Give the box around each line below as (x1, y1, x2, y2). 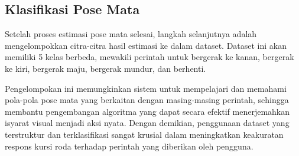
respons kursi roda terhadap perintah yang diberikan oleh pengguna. (5, 140, 253, 152)
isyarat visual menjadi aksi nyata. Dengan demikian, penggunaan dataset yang (5, 117, 290, 129)
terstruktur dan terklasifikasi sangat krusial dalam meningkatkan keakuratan (5, 128, 284, 140)
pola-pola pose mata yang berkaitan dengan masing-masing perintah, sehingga (5, 94, 289, 106)
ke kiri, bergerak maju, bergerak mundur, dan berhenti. (5, 62, 206, 74)
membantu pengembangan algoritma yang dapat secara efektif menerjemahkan (5, 105, 290, 117)
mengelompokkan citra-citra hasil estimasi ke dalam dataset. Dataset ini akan (5, 39, 287, 51)
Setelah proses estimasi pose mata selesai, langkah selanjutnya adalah (5, 28, 257, 40)
